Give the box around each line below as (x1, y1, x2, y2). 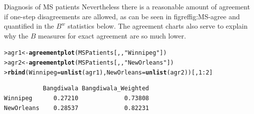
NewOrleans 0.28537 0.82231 (4, 104, 149, 112)
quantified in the (4, 21, 54, 31)
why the (4, 30, 28, 40)
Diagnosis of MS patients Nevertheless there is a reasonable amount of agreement (4, 1, 250, 11)
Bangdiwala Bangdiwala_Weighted (42, 85, 149, 92)
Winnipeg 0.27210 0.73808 (4, 94, 149, 102)
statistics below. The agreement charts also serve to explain (67, 21, 248, 31)
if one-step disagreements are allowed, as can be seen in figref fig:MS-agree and (4, 11, 240, 21)
